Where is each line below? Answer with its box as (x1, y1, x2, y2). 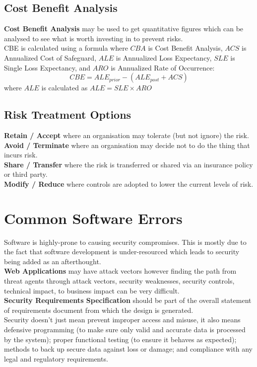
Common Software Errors (4, 208, 183, 228)
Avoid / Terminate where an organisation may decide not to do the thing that (4, 140, 250, 150)
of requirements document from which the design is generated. (4, 304, 193, 315)
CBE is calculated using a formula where (4, 43, 128, 53)
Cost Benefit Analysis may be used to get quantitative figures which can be (4, 23, 244, 34)
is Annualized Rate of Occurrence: (111, 62, 215, 73)
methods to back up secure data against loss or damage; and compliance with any (4, 344, 253, 354)
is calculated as (41, 82, 88, 93)
